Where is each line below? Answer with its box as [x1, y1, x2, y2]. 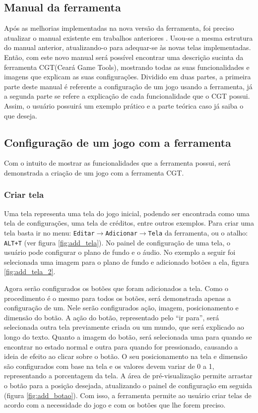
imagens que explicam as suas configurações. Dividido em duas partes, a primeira [4, 71, 251, 82]
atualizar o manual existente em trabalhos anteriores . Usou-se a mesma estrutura [4, 32, 253, 43]
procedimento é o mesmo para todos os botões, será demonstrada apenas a [4, 293, 231, 303]
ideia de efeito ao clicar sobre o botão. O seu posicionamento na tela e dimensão [4, 351, 248, 361]
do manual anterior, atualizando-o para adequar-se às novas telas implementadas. [4, 42, 251, 53]
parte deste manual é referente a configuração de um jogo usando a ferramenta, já [4, 81, 253, 91]
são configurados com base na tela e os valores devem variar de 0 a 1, [4, 360, 214, 371]
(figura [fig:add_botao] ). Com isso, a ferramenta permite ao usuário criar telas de [4, 390, 252, 400]
